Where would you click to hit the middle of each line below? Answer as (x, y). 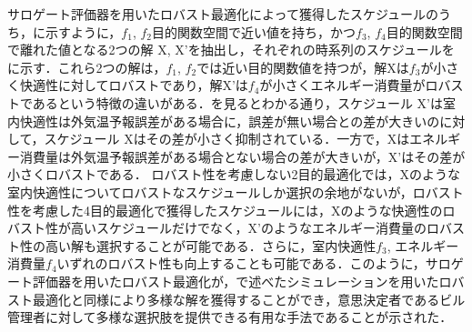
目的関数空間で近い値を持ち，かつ (254, 31)
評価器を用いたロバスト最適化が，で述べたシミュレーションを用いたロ (242, 281)
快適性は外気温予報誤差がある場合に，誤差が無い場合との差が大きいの (230, 121)
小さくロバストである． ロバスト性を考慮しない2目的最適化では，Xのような (234, 174)
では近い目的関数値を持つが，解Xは (303, 67)
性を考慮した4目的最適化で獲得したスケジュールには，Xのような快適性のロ (231, 210)
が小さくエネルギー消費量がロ (349, 85)
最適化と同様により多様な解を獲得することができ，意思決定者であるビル (249, 299)
